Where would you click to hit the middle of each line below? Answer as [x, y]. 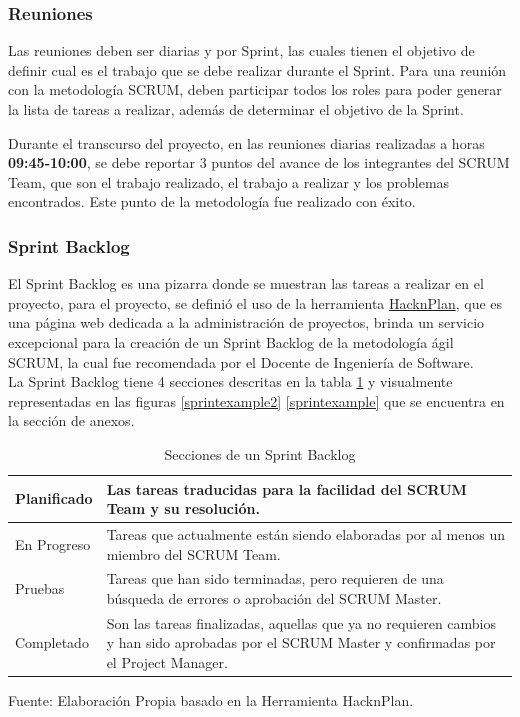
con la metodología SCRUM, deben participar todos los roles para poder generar [255, 89]
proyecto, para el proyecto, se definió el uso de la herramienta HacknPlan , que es [255, 302]
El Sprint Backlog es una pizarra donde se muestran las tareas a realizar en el [246, 283]
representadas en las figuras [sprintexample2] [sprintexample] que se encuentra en [256, 400]
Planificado [54, 498]
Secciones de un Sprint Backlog [260, 453]
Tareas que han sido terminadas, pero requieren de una [275, 578]
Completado [52, 642]
